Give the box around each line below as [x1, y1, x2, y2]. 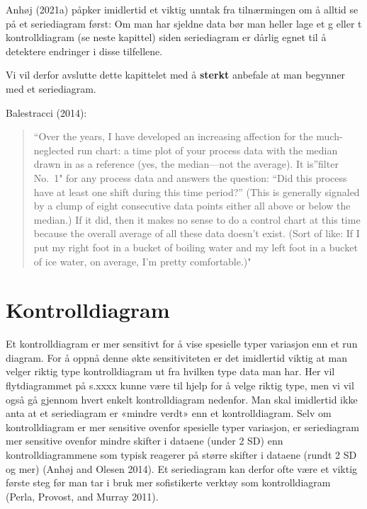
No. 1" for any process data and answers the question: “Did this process [33, 170, 347, 185]
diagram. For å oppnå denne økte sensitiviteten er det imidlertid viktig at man [6, 350, 347, 365]
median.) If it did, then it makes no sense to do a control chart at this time [33, 212, 361, 227]
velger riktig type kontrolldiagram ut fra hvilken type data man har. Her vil [6, 364, 335, 379]
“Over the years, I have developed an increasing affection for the [33, 129, 313, 144]
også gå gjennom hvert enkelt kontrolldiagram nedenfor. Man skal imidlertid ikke [6, 391, 358, 406]
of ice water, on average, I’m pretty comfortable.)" [33, 253, 252, 268]
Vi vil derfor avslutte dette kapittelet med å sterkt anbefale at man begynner [6, 67, 346, 82]
